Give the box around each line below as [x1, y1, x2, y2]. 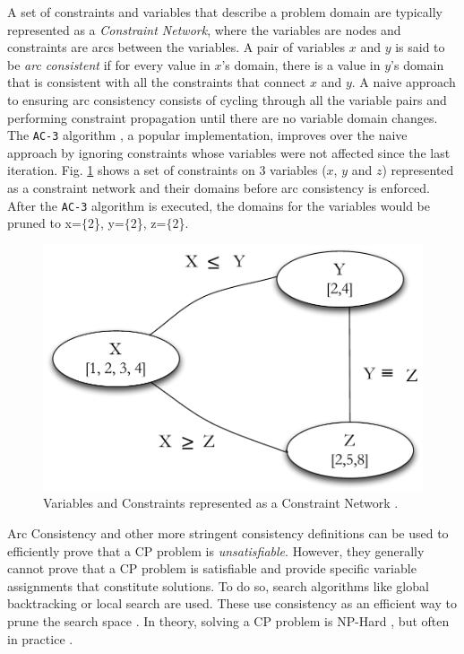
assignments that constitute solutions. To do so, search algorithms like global [7, 576, 429, 595]
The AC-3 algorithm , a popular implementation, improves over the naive [7, 126, 408, 144]
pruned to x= [7, 214, 82, 232]
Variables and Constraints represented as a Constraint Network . [43, 493, 399, 512]
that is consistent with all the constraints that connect [7, 73, 306, 92]
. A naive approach [351, 73, 456, 92]
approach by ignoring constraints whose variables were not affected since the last [7, 143, 451, 161]
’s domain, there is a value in [221, 55, 381, 74]
